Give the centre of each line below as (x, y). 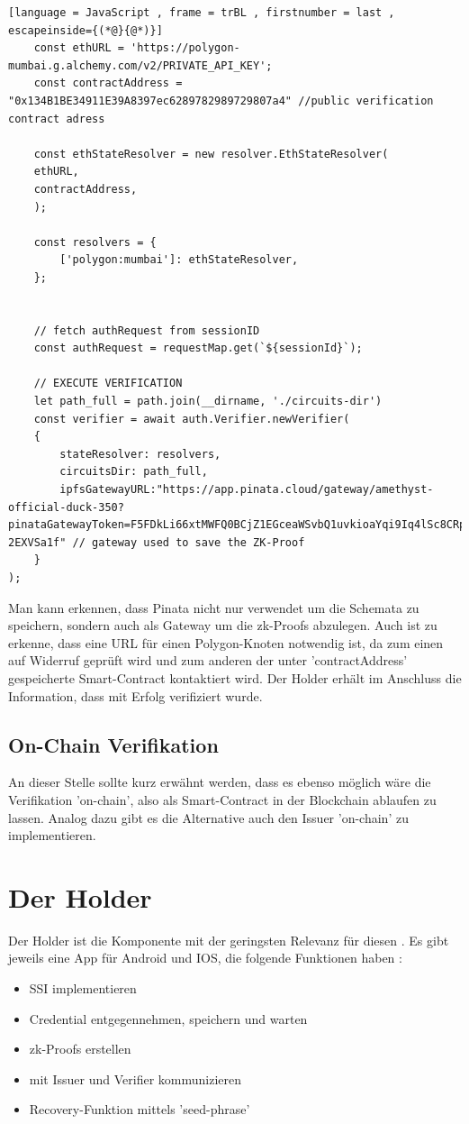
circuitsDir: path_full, (134, 472)
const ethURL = (79, 48)
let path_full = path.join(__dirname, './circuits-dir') (208, 402)
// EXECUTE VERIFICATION (108, 384)
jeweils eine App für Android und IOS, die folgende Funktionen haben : (205, 958)
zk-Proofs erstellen (80, 1049)
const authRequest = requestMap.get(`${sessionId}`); (198, 348)
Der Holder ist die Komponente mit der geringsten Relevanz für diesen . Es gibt (229, 940)
